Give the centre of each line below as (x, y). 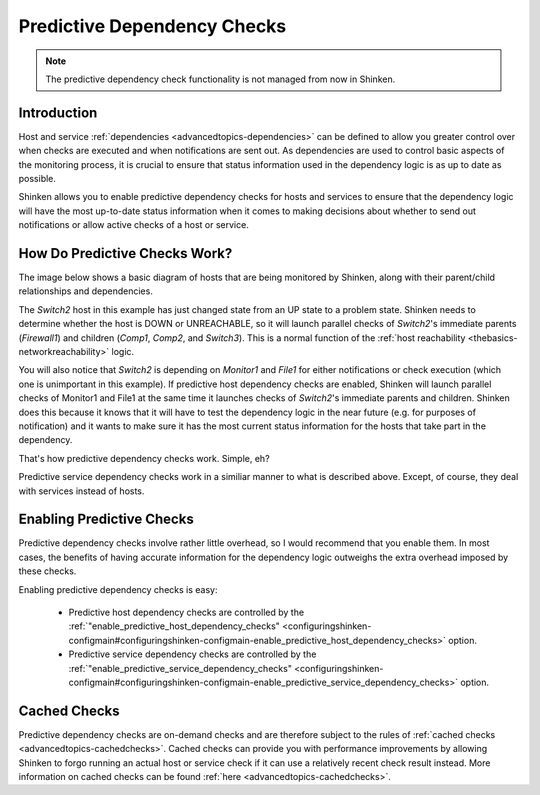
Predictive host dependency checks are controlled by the (186, 612)
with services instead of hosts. (81, 491)
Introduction (58, 112)
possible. (37, 179)
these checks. (47, 571)
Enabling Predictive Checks (106, 519)
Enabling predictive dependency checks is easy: (118, 589)
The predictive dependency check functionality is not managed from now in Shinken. (220, 79)
